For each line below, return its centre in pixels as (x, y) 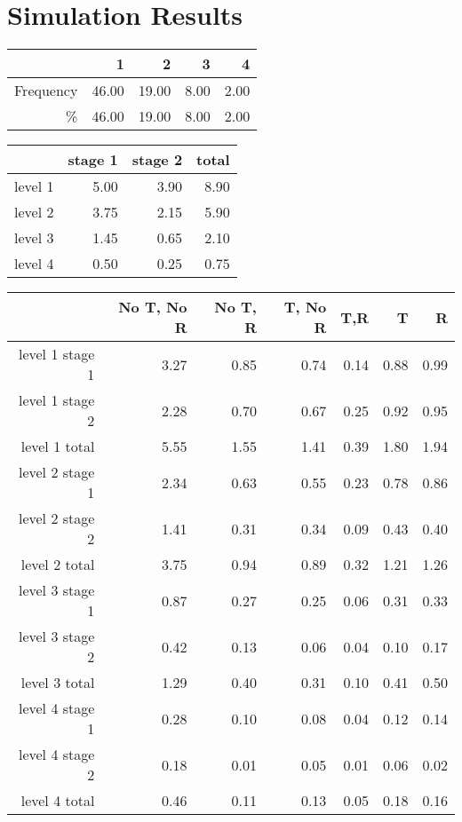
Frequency (46, 91)
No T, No (153, 307)
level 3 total (58, 683)
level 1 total (58, 447)
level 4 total (58, 801)
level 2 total (58, 565)
